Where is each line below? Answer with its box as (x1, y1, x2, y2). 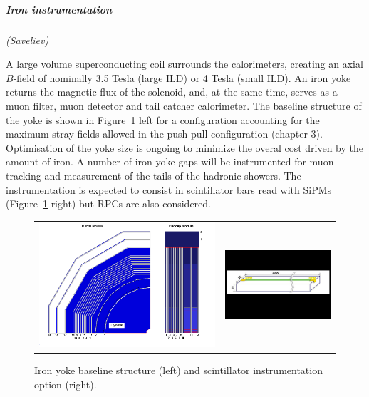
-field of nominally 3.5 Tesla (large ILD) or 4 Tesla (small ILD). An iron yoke (13, 70, 351, 85)
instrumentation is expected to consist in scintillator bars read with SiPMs (6, 182, 332, 197)
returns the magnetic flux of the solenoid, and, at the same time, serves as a (6, 84, 338, 99)
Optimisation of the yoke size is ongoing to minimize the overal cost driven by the (6, 140, 364, 155)
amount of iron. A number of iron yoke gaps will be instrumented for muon (6, 154, 334, 169)
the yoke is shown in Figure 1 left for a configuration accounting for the (6, 112, 320, 127)
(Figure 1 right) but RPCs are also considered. (6, 196, 211, 211)
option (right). (34, 376, 97, 391)
